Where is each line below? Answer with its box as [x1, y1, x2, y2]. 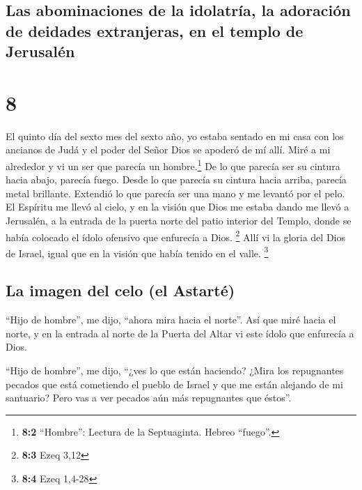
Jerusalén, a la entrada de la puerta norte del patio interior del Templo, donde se [6, 213, 352, 227]
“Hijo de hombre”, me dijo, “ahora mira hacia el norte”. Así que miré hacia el [6, 312, 336, 327]
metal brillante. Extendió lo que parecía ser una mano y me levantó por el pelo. [6, 185, 345, 200]
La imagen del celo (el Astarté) [6, 280, 235, 301]
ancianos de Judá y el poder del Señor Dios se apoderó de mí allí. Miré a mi [6, 142, 331, 157]
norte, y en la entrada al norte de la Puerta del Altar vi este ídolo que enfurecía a [6, 326, 354, 340]
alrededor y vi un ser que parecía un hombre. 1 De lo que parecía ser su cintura [6, 156, 340, 173]
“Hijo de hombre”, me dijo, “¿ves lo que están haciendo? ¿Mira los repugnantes [6, 362, 344, 377]
